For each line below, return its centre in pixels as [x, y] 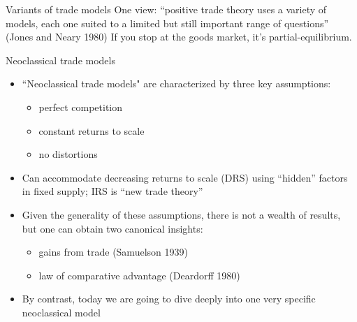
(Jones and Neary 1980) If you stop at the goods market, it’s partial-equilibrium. [179, 37]
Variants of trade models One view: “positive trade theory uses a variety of [166, 9]
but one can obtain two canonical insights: [112, 228]
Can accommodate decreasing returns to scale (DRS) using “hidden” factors [185, 177]
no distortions [68, 154]
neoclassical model [61, 312]
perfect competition [81, 107]
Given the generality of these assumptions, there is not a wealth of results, [181, 214]
